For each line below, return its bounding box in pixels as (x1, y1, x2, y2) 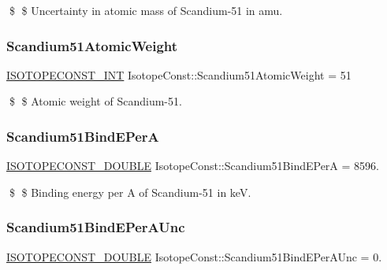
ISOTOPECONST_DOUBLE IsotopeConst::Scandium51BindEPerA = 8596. (6, 157, 379, 174)
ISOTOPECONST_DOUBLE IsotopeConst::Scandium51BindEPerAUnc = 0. (6, 248, 382, 264)
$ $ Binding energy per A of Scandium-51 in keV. (9, 183, 251, 200)
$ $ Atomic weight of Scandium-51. (9, 93, 182, 109)
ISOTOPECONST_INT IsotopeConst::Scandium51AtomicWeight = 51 (6, 66, 352, 83)
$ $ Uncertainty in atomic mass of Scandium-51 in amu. (9, 2, 283, 18)
